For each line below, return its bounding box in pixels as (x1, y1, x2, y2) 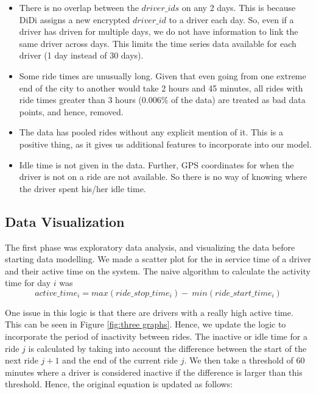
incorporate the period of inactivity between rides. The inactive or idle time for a (5, 330, 307, 343)
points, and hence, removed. (19, 105, 124, 118)
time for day (5, 276, 51, 289)
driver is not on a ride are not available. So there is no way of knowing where (19, 170, 307, 183)
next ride (5, 354, 38, 367)
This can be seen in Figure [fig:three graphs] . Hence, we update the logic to (5, 318, 286, 331)
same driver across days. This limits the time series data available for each (19, 37, 297, 49)
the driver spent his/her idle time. (19, 182, 146, 195)
